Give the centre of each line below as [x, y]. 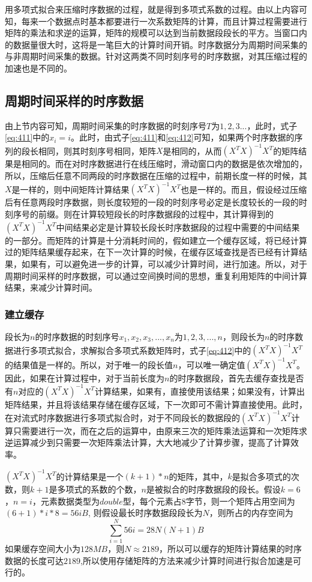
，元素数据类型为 [66, 501]
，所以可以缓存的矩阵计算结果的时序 [231, 548]
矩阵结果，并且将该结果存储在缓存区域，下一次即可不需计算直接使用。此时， [156, 404]
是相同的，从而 [192, 150]
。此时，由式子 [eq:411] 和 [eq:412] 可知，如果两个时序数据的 [182, 137]
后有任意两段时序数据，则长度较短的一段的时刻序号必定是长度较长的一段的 [152, 202]
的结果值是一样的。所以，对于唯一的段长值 [89, 364]
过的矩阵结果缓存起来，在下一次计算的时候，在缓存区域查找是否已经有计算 [152, 252]
